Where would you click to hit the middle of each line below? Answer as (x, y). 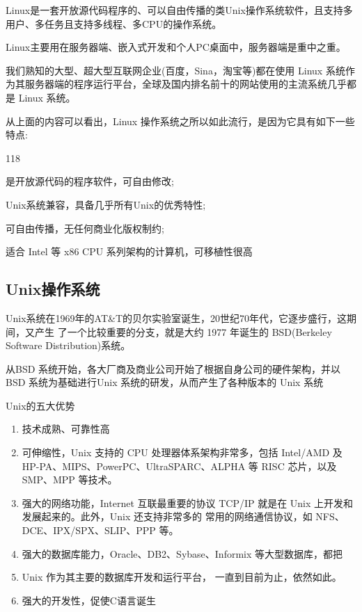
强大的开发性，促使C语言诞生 (89, 600)
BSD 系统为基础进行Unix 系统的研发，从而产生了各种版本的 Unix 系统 (165, 382)
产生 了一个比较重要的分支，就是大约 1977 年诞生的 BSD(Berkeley (183, 331)
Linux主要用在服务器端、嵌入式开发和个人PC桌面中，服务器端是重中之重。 (176, 47)
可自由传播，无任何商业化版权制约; (85, 228)
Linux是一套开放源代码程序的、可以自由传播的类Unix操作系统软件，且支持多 (179, 10)
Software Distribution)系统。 (68, 345)
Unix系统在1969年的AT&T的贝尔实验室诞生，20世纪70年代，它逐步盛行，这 (176, 317)
